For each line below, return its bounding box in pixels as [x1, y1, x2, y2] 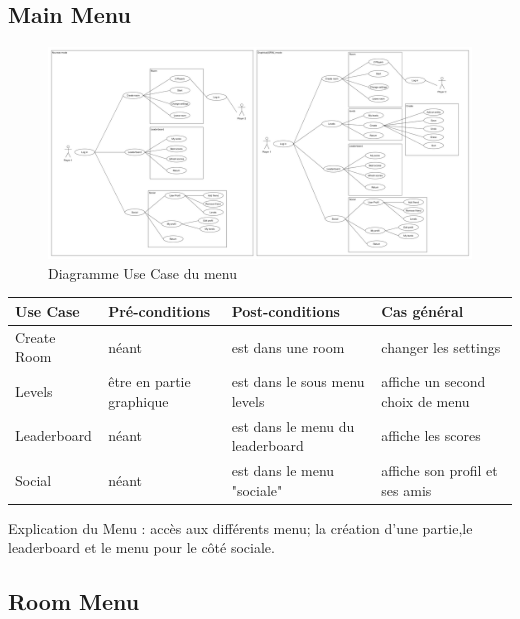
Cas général [381, 300, 464, 321]
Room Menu [8, 586, 140, 617]
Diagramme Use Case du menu [48, 262, 237, 283]
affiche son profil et [381, 460, 498, 481]
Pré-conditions [108, 300, 211, 321]
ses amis [381, 479, 432, 500]
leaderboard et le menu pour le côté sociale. [8, 537, 275, 558]
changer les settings [381, 336, 501, 357]
